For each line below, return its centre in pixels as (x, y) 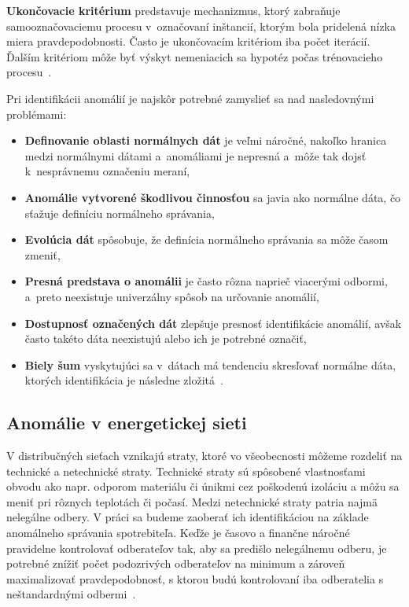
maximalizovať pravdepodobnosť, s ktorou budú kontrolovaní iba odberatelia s (195, 578)
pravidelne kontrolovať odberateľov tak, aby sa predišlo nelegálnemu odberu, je (197, 548)
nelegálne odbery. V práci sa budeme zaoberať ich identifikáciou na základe (188, 517)
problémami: (37, 114)
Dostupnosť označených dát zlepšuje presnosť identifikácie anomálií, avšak (213, 323)
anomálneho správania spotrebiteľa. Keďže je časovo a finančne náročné (178, 533)
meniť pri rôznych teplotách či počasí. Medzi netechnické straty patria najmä (192, 501)
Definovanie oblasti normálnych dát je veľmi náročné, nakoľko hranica (206, 140)
